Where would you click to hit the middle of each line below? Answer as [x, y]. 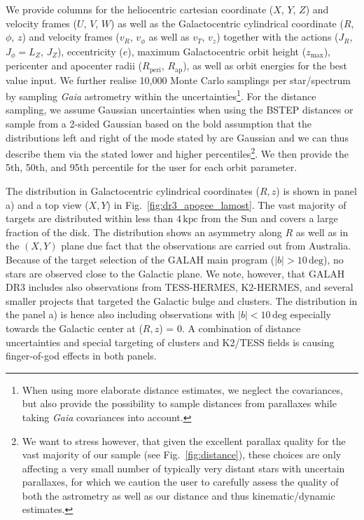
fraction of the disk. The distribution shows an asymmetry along [144, 232]
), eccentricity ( [90, 51]
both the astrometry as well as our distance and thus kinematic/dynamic [178, 495]
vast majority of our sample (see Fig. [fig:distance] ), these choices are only [182, 454]
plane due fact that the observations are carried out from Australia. [206, 246]
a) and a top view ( [47, 204]
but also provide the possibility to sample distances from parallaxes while [179, 403]
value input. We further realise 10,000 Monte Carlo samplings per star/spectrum [178, 80]
